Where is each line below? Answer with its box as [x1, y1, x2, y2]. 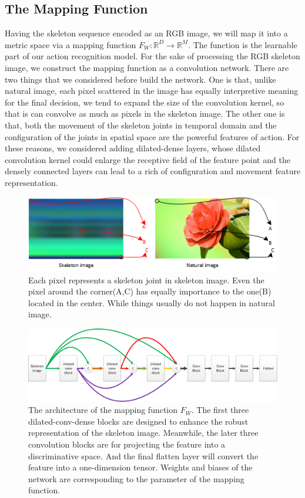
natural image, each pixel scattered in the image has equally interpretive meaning [5, 84, 299, 97]
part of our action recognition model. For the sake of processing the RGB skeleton [5, 50, 300, 62]
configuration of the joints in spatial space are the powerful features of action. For [5, 130, 300, 143]
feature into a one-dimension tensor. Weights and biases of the [28, 461, 253, 473]
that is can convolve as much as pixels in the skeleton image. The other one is [5, 107, 285, 120]
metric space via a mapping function [5, 38, 136, 50]
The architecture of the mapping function [28, 404, 178, 416]
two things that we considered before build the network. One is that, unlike [5, 73, 276, 85]
